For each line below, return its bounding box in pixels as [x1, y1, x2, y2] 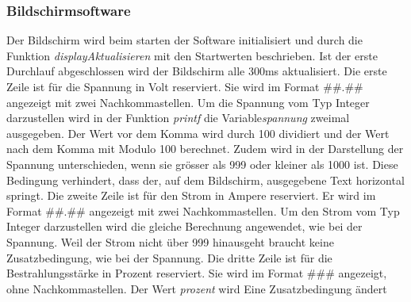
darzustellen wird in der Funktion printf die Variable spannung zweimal [6, 109, 350, 126]
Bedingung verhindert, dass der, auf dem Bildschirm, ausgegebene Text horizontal [6, 171, 405, 188]
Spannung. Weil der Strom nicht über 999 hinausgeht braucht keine [6, 233, 334, 250]
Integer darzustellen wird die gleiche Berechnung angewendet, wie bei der [6, 218, 363, 235]
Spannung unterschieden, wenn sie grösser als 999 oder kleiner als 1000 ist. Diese [6, 155, 398, 172]
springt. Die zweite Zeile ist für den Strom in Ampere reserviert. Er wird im [6, 187, 376, 204]
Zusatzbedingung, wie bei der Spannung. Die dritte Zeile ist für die [6, 249, 332, 266]
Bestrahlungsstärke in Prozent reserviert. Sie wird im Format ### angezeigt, [6, 265, 387, 281]
